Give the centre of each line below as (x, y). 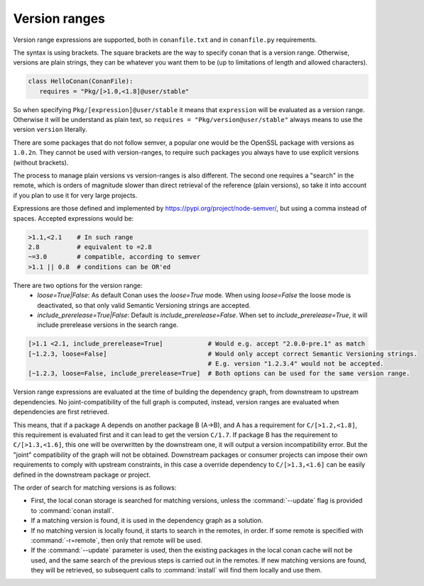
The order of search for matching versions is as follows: (95, 487)
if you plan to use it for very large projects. (75, 195)
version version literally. (50, 129)
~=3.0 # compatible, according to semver (114, 257)
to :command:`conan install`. (72, 510)
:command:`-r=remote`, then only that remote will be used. (116, 540)
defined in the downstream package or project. (82, 475)
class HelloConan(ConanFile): (81, 81)
